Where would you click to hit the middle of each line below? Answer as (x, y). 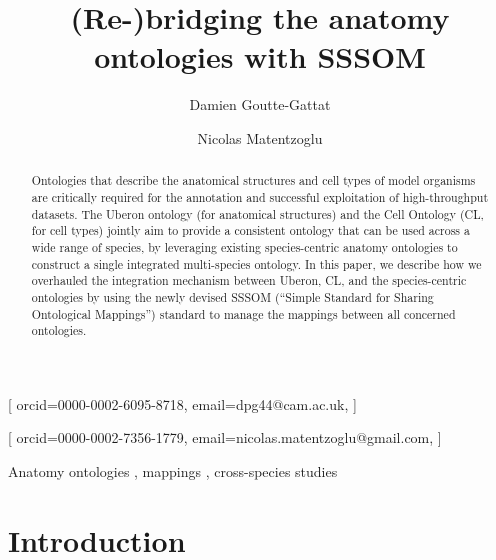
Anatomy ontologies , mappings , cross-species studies (173, 471)
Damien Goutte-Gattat (260, 104)
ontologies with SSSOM (260, 56)
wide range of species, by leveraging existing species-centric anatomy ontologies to (244, 246)
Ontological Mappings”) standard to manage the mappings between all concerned (243, 313)
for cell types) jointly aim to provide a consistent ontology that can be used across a (250, 230)
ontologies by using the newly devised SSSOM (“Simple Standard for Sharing (232, 296)
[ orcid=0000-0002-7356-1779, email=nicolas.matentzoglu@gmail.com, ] (225, 437)
